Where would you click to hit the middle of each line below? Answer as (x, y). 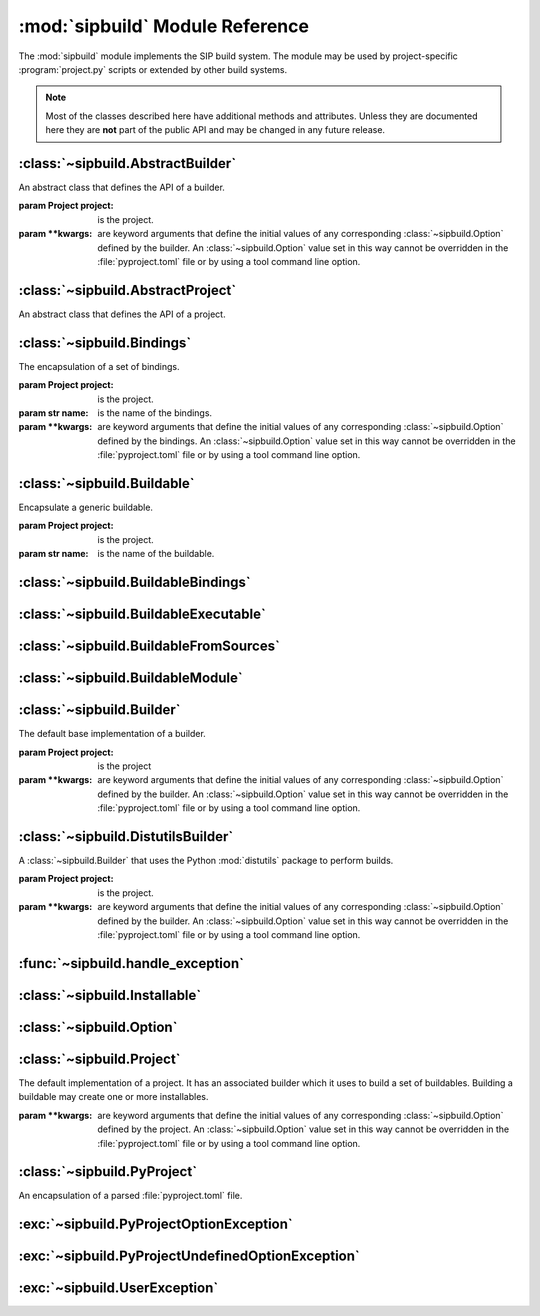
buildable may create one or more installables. (113, 1097)
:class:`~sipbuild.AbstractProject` (127, 290)
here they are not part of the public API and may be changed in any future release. (215, 130)
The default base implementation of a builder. (112, 734)
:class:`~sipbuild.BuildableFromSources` (149, 646)
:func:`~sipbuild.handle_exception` (131, 963)
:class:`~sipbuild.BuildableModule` (131, 678)
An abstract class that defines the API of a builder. (121, 187)
